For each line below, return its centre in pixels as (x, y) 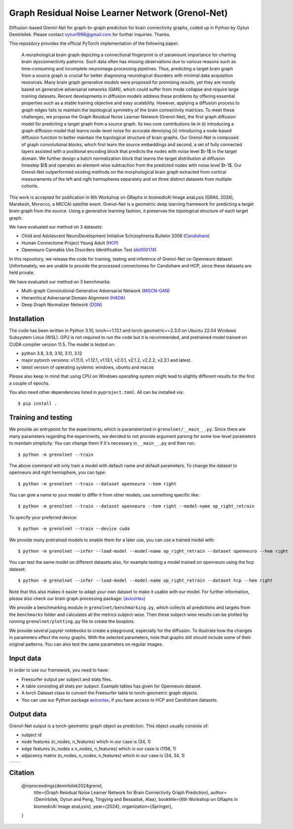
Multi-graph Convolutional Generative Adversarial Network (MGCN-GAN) (96, 291)
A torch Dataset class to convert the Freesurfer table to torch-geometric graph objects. (110, 693)
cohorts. (30, 186)
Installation (27, 319)
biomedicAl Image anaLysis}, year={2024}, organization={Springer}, (103, 806)
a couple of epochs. (29, 383)
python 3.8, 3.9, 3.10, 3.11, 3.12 (52, 353)
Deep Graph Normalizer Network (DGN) (62, 304)
